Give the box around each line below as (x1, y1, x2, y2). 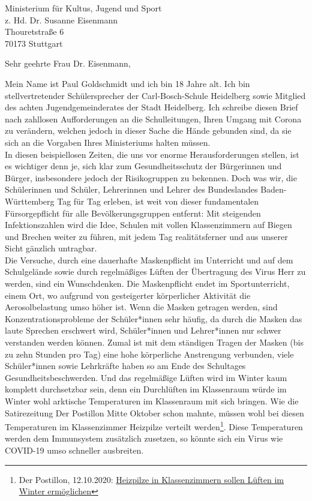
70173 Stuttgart (5, 37, 63, 49)
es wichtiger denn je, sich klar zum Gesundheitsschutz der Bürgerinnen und (5, 160, 282, 172)
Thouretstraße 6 (5, 25, 64, 38)
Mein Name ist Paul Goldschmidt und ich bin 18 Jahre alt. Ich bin (5, 77, 250, 89)
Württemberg (5, 194, 55, 207)
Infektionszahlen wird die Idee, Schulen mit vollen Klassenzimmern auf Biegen (5, 218, 292, 231)
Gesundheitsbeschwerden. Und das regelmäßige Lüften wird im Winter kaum (5, 371, 287, 383)
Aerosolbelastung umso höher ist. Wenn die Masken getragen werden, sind (5, 301, 278, 313)
